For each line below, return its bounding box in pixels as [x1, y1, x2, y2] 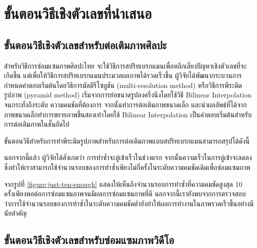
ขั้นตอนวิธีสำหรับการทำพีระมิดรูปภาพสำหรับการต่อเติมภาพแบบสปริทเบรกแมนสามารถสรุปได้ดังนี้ [4, 135, 250, 146]
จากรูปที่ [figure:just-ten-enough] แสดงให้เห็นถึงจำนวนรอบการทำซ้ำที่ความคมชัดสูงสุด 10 [4, 178, 243, 189]
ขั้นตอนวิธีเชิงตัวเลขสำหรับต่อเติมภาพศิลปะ [4, 37, 167, 52]
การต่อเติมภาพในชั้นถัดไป [4, 119, 69, 129]
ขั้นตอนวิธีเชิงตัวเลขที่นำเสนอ [4, 3, 152, 23]
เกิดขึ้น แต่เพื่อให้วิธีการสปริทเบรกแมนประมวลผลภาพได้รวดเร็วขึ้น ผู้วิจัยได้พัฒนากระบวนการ [4, 70, 242, 81]
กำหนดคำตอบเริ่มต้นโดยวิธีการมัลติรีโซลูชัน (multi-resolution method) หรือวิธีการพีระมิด [4, 80, 242, 90]
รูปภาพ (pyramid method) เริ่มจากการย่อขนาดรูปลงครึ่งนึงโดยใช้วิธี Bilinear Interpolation [4, 89, 252, 100]
